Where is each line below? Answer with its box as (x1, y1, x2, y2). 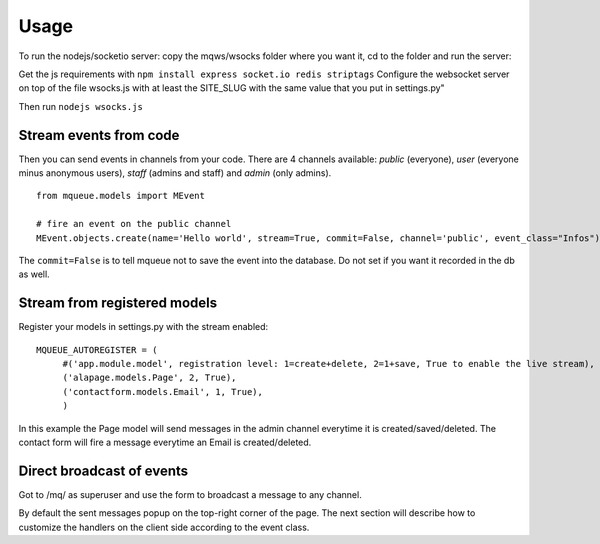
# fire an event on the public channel (36, 218, 232, 230)
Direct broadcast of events (18, 462, 189, 479)
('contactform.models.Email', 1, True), (62, 386, 264, 397)
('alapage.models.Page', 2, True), (62, 372, 237, 384)
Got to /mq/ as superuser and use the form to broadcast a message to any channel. (18, 488, 362, 500)
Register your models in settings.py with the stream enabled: (18, 321, 269, 333)
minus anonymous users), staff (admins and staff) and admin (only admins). (18, 167, 332, 179)
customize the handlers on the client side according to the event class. (18, 521, 310, 533)
